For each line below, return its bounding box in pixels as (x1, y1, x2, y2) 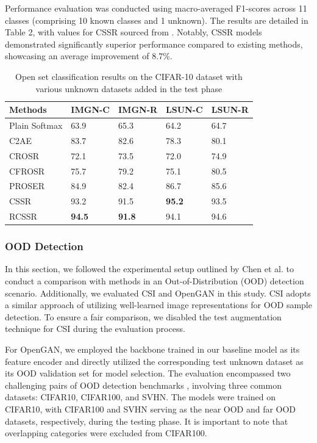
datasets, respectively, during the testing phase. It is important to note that (5, 414, 288, 427)
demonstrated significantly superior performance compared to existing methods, (5, 37, 303, 50)
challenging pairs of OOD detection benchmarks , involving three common (5, 378, 282, 391)
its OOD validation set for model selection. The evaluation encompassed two (5, 367, 291, 380)
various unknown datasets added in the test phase (35, 82, 223, 95)
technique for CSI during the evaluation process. (5, 322, 185, 335)
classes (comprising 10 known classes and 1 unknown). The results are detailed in (5, 13, 308, 26)
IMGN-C (71, 103, 110, 116)
